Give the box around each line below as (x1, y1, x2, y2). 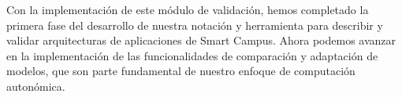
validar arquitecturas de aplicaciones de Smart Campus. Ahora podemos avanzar (6, 32, 396, 48)
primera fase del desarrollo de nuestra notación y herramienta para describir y (6, 16, 383, 33)
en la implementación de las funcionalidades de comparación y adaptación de (6, 47, 378, 63)
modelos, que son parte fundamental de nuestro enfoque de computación (6, 63, 355, 79)
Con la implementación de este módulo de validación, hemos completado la (6, 2, 369, 17)
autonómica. (6, 77, 65, 94)
